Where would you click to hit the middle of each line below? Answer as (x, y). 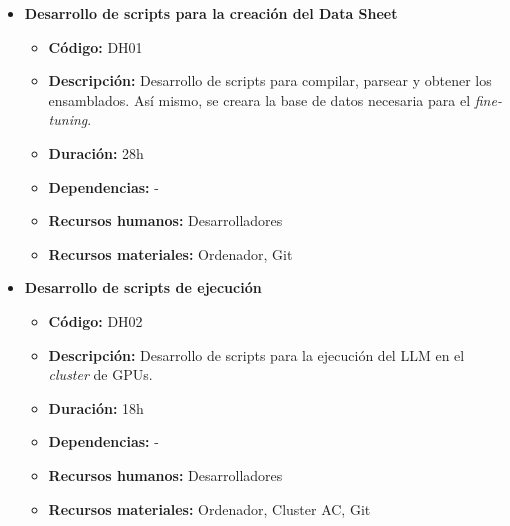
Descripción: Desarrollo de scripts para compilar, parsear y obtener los (270, 80)
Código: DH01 (95, 46)
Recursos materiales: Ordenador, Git (170, 253)
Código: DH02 (95, 320)
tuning (68, 119)
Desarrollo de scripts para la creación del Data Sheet (211, 13)
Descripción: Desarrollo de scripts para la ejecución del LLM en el (256, 354)
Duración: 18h (96, 407)
